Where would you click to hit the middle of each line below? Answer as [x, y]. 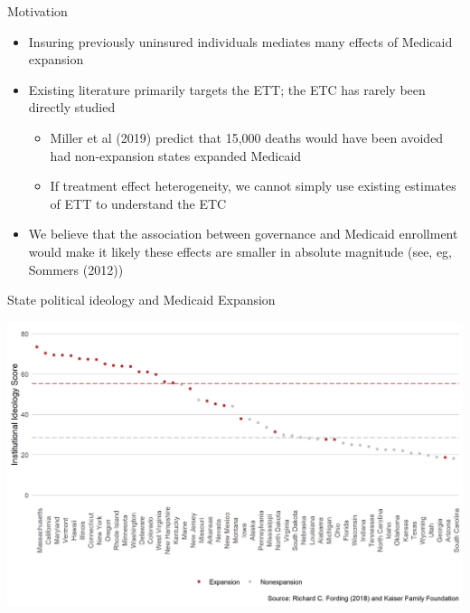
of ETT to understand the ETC [138, 203]
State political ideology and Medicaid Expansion [141, 300]
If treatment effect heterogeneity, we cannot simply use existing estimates [253, 186]
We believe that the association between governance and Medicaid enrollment [243, 234]
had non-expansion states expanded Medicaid [176, 155]
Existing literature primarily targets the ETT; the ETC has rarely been [227, 89]
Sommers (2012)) [76, 269]
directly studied [72, 107]
